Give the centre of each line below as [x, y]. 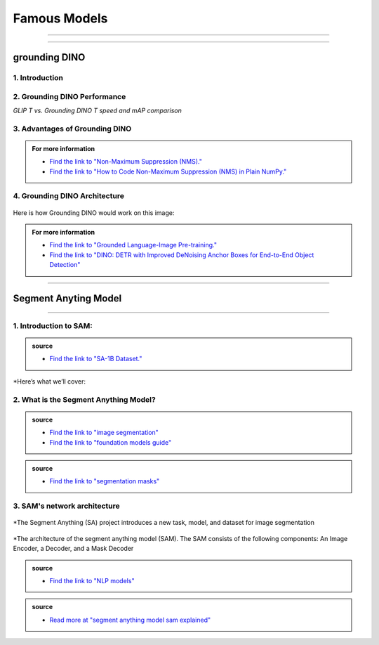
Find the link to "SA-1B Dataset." [96, 359]
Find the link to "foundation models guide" [111, 442]
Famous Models [60, 18]
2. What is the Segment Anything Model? [84, 399]
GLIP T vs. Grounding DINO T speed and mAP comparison [97, 110]
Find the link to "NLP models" [92, 580]
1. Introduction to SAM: [53, 325]
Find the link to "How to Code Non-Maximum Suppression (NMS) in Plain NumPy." [168, 171]
